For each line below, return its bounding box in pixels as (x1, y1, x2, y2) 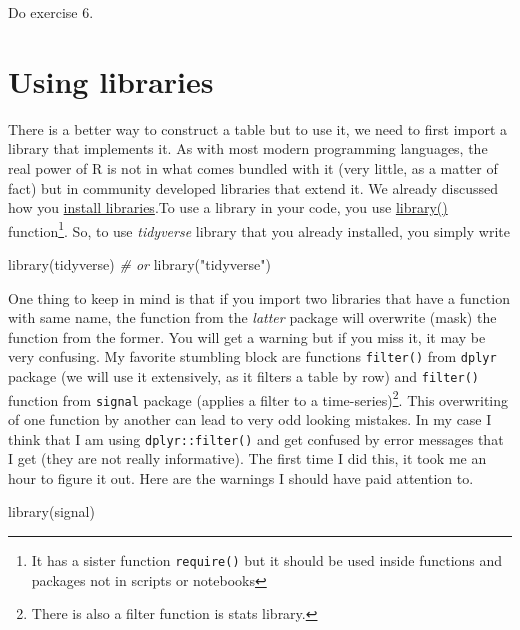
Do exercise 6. (8, 2, 94, 22)
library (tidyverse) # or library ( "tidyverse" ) (8, 253, 271, 274)
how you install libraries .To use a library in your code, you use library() (8, 197, 448, 218)
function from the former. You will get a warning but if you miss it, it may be (8, 326, 486, 347)
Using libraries (8, 60, 214, 101)
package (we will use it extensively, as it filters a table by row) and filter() (8, 365, 480, 386)
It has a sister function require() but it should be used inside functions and (31, 549, 503, 570)
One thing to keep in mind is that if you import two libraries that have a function (8, 287, 510, 308)
